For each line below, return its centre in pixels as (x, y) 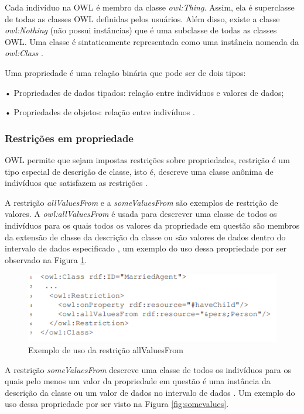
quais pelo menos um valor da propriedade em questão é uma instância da (138, 381)
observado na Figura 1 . (46, 259)
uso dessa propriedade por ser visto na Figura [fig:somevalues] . (117, 404)
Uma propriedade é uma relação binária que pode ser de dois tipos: (125, 72)
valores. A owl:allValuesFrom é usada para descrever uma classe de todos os (141, 214)
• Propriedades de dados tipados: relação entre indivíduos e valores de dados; (144, 92)
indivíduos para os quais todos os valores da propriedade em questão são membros (152, 225)
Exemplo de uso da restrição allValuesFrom (106, 350)
